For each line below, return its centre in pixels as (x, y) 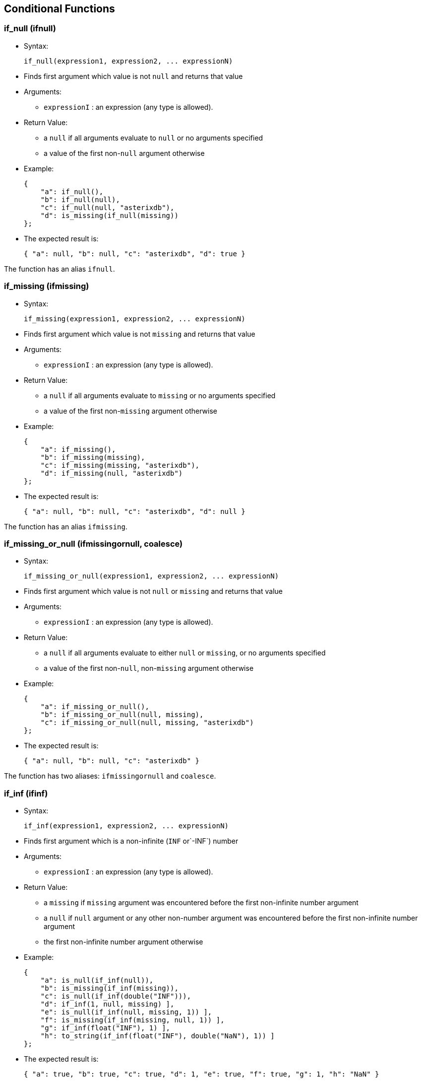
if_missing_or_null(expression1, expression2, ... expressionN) (151, 576)
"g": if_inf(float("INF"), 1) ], (105, 1028)
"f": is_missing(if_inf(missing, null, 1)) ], (132, 1020)
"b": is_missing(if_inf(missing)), (109, 988)
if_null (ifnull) (30, 29)
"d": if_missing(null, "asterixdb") (112, 473)
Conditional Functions (60, 9)
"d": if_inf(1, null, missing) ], (107, 1004)
